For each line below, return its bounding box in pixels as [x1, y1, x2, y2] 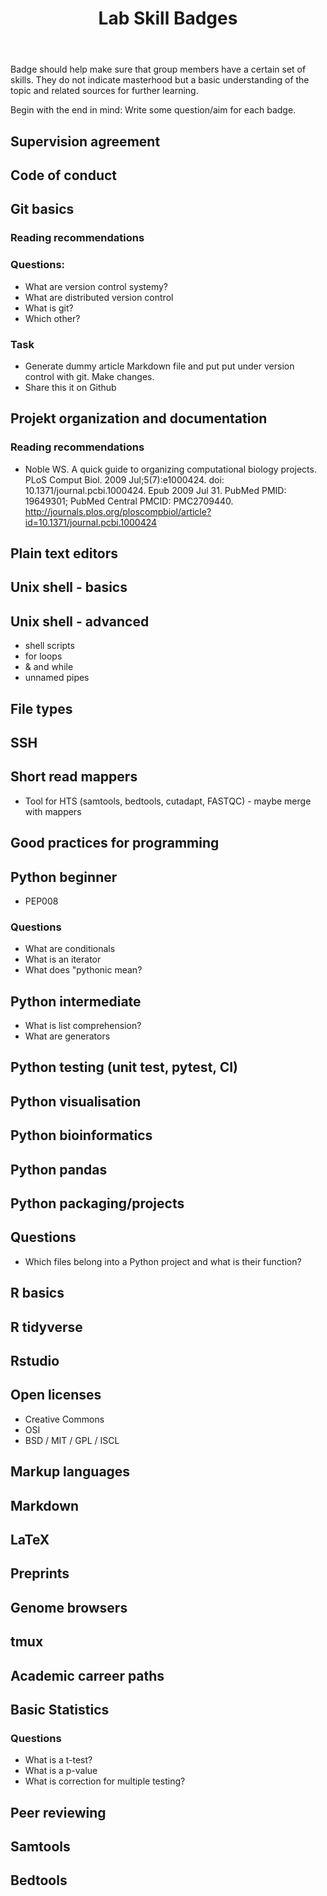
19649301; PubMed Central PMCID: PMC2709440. [24, 495, 234, 507]
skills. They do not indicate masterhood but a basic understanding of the [10, 74, 310, 86]
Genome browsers [10, 1599, 128, 1616]
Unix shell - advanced [10, 613, 150, 630]
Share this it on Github [24, 381, 117, 393]
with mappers [24, 805, 82, 817]
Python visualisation [10, 1093, 142, 1110]
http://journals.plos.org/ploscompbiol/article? [24, 505, 212, 517]
